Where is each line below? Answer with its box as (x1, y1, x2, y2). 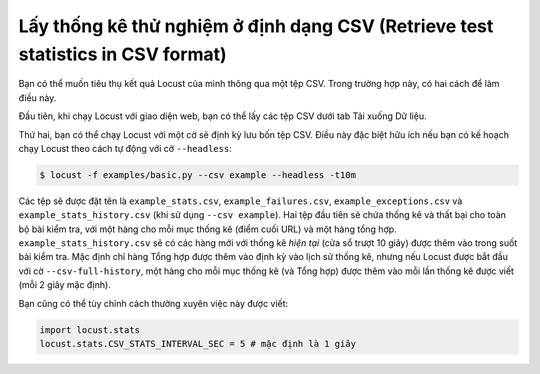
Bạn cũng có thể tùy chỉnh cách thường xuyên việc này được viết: (18, 297, 289, 309)
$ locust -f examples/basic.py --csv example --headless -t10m (39, 169, 357, 180)
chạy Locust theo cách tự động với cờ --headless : (18, 142, 232, 154)
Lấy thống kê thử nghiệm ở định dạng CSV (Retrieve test (18, 15, 494, 37)
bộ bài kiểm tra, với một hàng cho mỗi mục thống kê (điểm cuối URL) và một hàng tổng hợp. (18, 223, 397, 235)
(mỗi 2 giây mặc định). (18, 279, 112, 291)
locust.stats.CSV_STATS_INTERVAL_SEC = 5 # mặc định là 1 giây (39, 338, 357, 349)
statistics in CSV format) (18, 43, 227, 65)
